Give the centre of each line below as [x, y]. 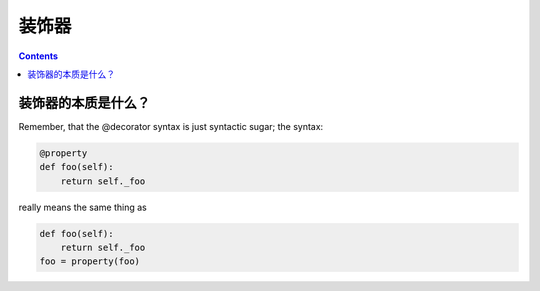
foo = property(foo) [89, 261]
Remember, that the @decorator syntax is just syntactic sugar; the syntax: [171, 126]
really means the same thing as [82, 207]
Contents [38, 56]
